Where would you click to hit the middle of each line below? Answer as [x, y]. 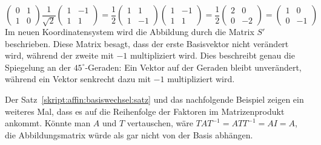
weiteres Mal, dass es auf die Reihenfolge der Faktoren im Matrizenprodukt [145, 111]
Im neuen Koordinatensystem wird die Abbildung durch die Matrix [130, 31]
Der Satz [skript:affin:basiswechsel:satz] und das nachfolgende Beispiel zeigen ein [154, 99]
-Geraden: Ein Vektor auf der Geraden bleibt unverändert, [193, 67]
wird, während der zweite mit [59, 55]
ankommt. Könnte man [48, 123]
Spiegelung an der [38, 67]
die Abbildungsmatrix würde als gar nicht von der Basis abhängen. [129, 134]
